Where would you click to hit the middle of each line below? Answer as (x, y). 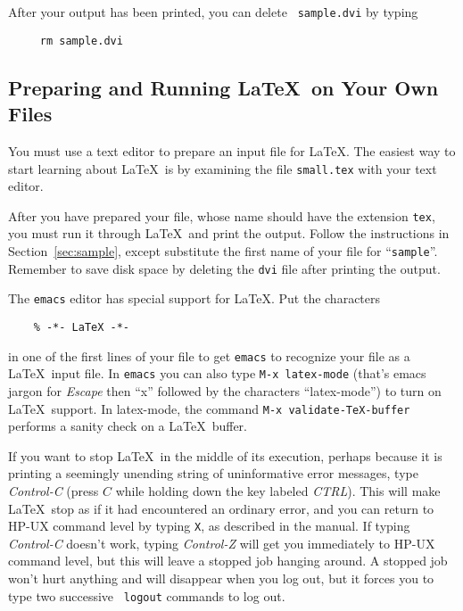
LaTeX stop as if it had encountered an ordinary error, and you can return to (221, 508)
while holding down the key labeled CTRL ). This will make (278, 490)
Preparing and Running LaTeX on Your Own (223, 87)
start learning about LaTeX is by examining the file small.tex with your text (223, 168)
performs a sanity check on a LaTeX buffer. (128, 426)
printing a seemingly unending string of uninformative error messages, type (213, 473)
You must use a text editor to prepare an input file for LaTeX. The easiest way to (232, 150)
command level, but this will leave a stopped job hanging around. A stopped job (228, 561)
